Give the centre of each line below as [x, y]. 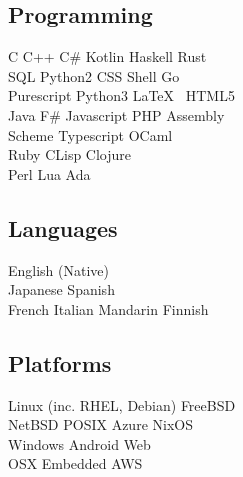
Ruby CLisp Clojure [70, 154]
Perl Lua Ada [49, 173]
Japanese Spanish [61, 289]
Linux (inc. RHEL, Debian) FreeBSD [122, 404]
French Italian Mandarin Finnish [108, 308]
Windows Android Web [79, 443]
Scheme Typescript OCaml [90, 134]
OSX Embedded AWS [75, 463]
